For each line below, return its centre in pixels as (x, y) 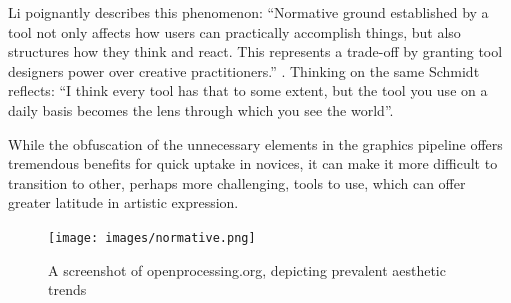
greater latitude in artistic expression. (123, 202)
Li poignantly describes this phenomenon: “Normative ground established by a (248, 12)
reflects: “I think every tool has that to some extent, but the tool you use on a (248, 90)
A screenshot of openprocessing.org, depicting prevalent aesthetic (247, 269)
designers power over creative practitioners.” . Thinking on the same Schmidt (244, 70)
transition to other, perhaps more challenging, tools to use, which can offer (237, 182)
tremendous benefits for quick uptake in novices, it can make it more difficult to (253, 163)
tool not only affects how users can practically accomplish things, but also (234, 31)
